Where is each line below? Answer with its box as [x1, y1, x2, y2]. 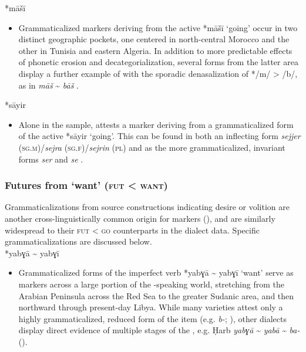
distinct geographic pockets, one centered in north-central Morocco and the [18, 33, 290, 45]
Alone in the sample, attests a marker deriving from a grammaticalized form [18, 118, 294, 130]
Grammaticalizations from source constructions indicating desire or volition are [5, 201, 290, 213]
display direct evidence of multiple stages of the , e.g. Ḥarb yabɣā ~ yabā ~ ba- [18, 324, 300, 336]
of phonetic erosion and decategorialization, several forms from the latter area [18, 56, 298, 68]
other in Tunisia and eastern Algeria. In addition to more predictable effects [18, 44, 292, 56]
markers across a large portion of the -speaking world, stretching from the [18, 277, 284, 290]
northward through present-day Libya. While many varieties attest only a [18, 301, 283, 313]
